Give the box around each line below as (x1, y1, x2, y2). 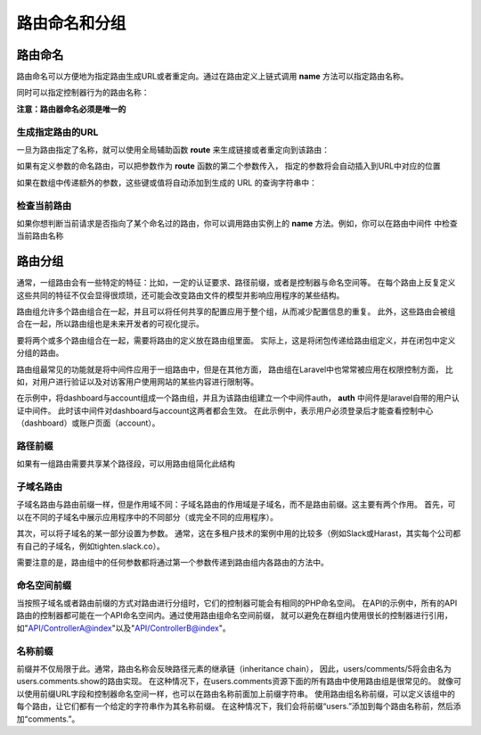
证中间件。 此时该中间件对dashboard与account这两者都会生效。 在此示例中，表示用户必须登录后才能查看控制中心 (16, 405, 434, 416)
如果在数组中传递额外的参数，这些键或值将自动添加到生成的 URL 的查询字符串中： (16, 177, 318, 187)
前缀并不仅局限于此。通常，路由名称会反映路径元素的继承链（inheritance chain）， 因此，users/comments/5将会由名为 (16, 664, 452, 674)
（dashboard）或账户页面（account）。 (16, 417, 160, 428)
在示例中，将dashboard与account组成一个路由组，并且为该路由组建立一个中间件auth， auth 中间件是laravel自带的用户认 (16, 392, 460, 403)
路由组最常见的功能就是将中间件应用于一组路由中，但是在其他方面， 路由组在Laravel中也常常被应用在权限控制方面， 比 (16, 364, 453, 375)
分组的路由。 (16, 348, 64, 359)
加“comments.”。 (16, 714, 80, 724)
